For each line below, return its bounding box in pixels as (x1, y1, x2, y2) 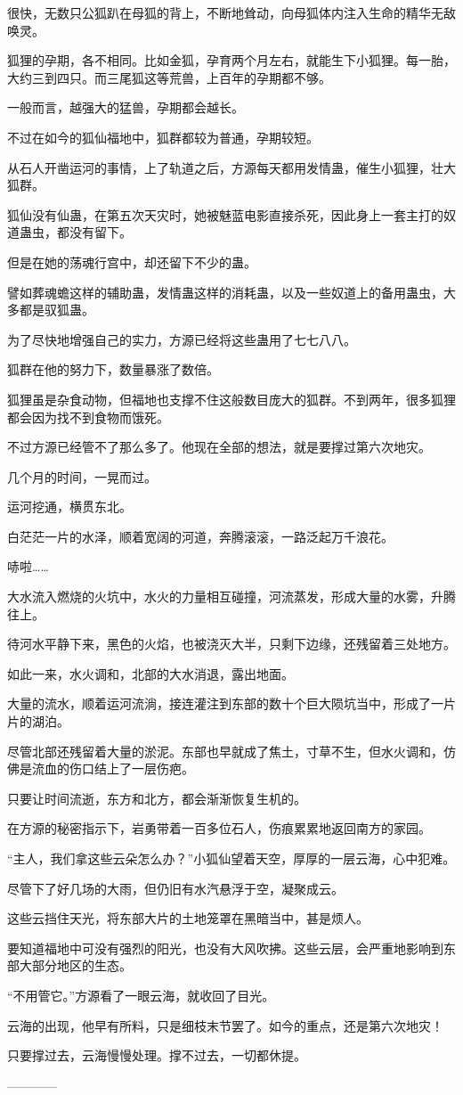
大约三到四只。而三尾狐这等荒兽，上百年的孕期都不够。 (7, 68, 331, 86)
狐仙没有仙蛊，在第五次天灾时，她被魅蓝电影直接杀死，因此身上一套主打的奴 (7, 205, 456, 224)
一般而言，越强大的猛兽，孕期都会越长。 (7, 98, 244, 117)
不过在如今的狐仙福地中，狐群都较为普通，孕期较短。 (7, 127, 319, 146)
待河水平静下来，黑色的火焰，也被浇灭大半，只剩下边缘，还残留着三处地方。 (7, 634, 456, 653)
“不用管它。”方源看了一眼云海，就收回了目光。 (7, 985, 275, 1004)
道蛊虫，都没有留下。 (7, 223, 132, 241)
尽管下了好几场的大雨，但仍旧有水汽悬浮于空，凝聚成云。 (7, 878, 344, 897)
